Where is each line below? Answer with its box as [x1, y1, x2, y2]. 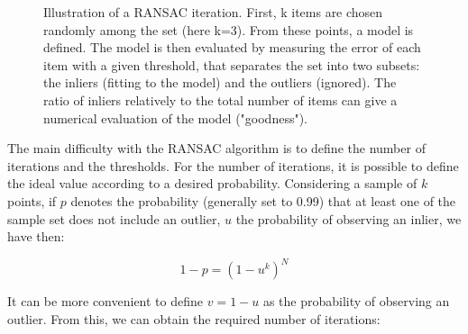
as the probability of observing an [262, 292, 450, 311]
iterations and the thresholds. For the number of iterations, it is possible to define [7, 156, 459, 175]
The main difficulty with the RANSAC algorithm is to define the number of [7, 139, 426, 158]
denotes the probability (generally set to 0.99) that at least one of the [70, 191, 456, 210]
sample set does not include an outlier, [7, 209, 221, 228]
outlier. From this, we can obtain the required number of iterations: [7, 309, 381, 328]
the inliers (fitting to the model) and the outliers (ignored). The [43, 73, 397, 92]
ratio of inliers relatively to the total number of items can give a [43, 90, 398, 109]
